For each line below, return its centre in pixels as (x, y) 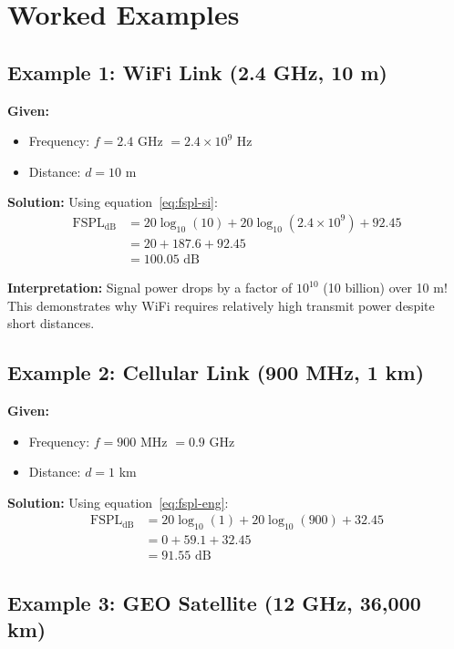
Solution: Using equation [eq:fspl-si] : (113, 202)
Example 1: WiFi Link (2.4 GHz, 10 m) (197, 72)
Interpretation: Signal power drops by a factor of (150, 288)
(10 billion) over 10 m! (385, 288)
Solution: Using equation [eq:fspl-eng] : (118, 502)
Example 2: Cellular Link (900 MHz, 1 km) (216, 372)
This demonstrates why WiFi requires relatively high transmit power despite (221, 305)
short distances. (51, 323)
